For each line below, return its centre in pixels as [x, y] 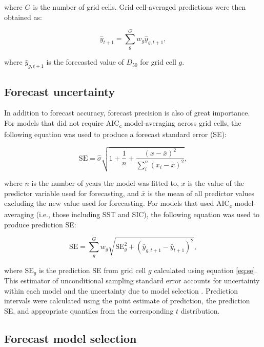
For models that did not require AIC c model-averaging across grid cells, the [123, 123]
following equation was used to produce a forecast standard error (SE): [115, 134]
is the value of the [216, 183]
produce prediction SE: [40, 224]
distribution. [200, 310]
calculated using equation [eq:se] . [206, 270]
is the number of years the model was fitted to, [105, 183]
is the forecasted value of [85, 62]
